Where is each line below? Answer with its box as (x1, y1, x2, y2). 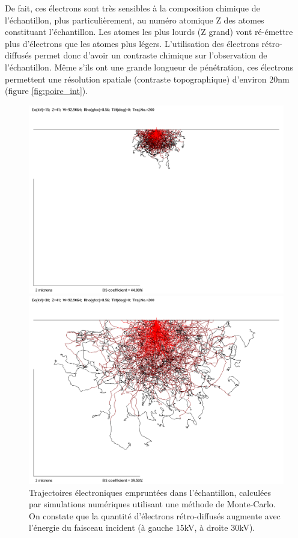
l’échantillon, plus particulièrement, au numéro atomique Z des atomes (5, 13, 264, 26)
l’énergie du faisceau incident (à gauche (29, 521, 174, 534)
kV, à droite (184, 521, 228, 534)
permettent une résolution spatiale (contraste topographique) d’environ (5, 72, 267, 85)
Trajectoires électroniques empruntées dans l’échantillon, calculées (29, 486, 272, 498)
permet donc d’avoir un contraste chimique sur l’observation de (34, 49, 267, 61)
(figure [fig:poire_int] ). (5, 84, 88, 97)
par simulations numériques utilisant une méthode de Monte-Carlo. (29, 498, 276, 510)
